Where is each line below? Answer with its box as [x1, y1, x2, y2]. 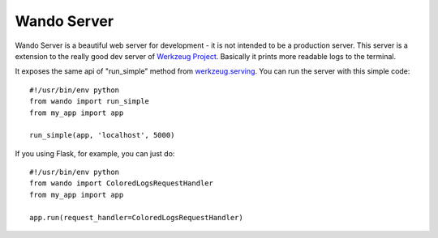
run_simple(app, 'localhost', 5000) [29, 130, 175, 140]
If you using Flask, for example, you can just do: [15, 148, 175, 158]
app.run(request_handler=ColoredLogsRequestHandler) [29, 213, 243, 222]
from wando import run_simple [29, 97, 150, 106]
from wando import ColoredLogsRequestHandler [29, 179, 214, 188]
